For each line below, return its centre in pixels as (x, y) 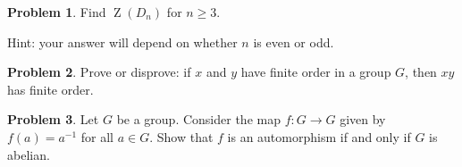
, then (421, 72)
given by (363, 119)
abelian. (29, 154)
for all (97, 136)
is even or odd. (294, 42)
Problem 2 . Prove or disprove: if (99, 72)
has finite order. (50, 89)
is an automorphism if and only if (319, 136)
